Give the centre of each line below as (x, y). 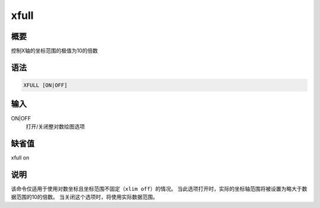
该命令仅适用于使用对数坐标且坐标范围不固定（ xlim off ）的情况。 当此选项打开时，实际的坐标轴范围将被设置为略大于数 (159, 188)
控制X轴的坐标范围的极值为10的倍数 (55, 51)
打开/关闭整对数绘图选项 (55, 126)
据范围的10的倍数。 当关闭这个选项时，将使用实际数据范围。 (84, 197)
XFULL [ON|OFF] (45, 85)
